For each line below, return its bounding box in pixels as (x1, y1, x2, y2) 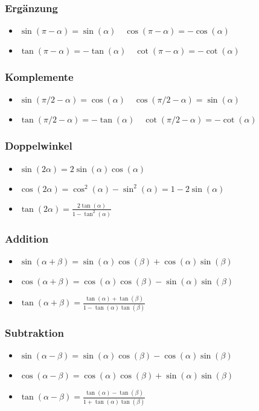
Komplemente (5, 69, 74, 84)
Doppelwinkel (5, 138, 72, 153)
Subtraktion (5, 325, 64, 340)
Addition (5, 231, 49, 246)
